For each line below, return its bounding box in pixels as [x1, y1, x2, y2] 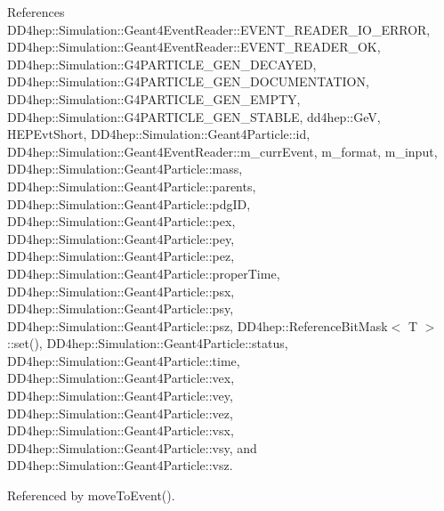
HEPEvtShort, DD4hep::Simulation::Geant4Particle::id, [7, 125, 311, 143]
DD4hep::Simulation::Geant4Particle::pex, [7, 212, 236, 231]
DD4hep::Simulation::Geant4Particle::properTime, [7, 264, 280, 282]
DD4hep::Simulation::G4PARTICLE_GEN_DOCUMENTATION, [7, 72, 369, 91]
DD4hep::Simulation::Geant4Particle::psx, [7, 281, 235, 300]
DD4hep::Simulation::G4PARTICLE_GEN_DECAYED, [7, 54, 317, 73]
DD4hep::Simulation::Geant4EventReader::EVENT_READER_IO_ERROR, [7, 20, 431, 38]
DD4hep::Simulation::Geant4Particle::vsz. [7, 456, 233, 474]
